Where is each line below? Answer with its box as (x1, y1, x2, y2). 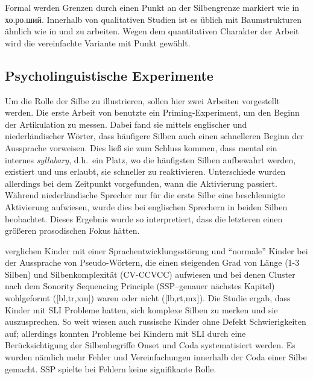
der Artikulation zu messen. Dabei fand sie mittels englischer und (5, 117, 247, 130)
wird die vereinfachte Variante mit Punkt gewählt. (5, 36, 191, 49)
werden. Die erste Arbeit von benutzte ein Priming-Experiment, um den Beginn (5, 106, 300, 119)
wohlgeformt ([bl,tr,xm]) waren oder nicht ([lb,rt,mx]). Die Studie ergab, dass (5, 292, 291, 304)
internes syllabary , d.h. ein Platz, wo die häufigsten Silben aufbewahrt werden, (5, 153, 296, 166)
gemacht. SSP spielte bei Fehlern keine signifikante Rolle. (5, 362, 217, 375)
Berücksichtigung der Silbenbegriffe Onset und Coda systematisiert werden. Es (5, 339, 296, 351)
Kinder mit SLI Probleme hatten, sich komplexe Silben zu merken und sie (5, 303, 278, 316)
